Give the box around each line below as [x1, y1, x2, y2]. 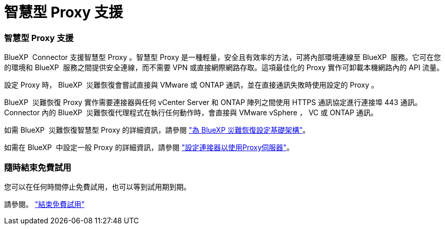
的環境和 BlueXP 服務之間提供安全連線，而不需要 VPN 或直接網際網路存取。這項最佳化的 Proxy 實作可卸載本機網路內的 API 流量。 [4, 63, 444, 72]
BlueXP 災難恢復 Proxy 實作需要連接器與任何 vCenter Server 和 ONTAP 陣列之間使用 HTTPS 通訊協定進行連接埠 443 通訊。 [4, 98, 422, 107]
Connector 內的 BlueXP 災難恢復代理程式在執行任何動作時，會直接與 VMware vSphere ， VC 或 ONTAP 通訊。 [4, 108, 378, 117]
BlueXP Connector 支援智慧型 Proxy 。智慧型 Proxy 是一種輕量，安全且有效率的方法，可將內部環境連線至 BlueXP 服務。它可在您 [4, 53, 441, 62]
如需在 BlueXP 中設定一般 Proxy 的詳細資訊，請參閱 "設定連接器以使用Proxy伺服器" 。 [4, 143, 294, 152]
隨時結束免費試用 [4, 162, 71, 173]
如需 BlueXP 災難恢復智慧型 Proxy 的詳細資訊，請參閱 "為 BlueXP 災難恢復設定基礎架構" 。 [4, 126, 310, 135]
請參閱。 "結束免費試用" [4, 199, 85, 209]
